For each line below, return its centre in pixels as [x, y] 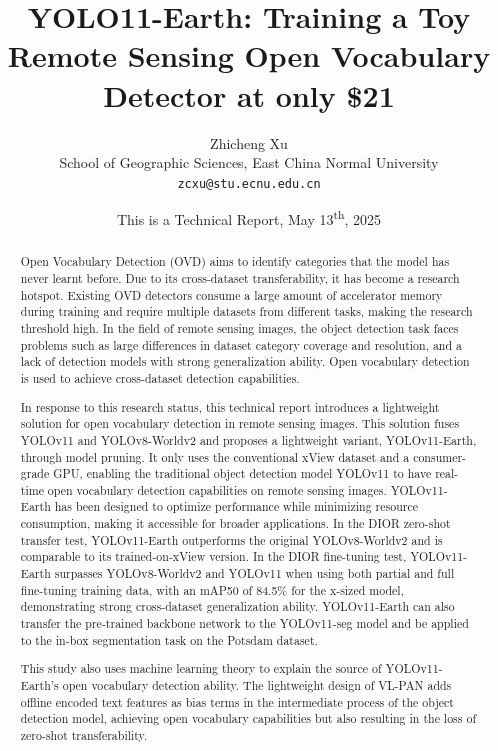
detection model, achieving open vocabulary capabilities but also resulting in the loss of [248, 718]
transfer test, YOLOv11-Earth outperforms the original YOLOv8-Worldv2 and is [231, 539]
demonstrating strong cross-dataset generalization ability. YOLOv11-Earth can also [237, 606]
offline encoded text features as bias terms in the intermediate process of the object [237, 701]
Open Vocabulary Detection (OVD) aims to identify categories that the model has [235, 261]
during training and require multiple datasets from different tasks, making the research [246, 311]
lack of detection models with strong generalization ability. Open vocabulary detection [245, 361]
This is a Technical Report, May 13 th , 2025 [249, 217]
